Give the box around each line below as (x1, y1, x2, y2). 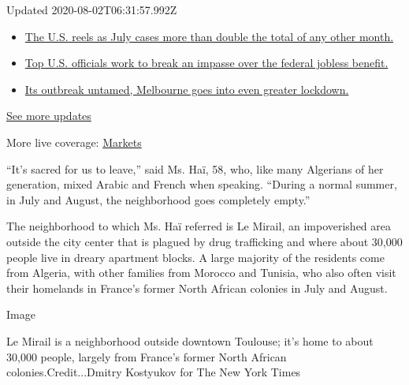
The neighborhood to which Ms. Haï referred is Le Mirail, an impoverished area (6, 218, 391, 234)
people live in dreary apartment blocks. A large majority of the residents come (6, 249, 385, 265)
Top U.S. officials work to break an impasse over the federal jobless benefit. (24, 54, 389, 71)
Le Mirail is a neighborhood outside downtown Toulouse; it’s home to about (6, 332, 374, 349)
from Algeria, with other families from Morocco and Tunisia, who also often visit (6, 264, 396, 281)
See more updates (6, 107, 91, 124)
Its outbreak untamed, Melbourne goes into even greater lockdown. (24, 80, 349, 97)
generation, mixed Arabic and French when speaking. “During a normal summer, (6, 176, 397, 192)
